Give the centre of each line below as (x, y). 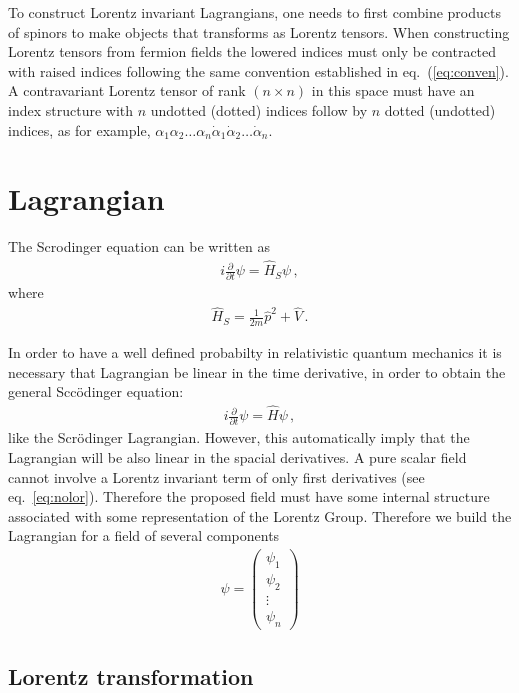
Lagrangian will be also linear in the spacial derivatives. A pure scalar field (237, 457)
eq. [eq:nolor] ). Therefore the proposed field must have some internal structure (249, 496)
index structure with (71, 109)
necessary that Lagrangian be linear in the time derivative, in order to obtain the (257, 371)
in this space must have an (393, 90)
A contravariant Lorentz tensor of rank (127, 90)
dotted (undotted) (440, 109)
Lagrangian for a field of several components (144, 535)
